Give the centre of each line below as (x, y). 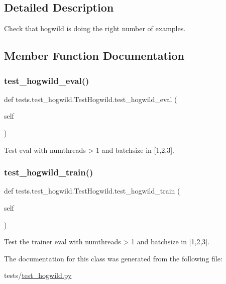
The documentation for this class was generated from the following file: (113, 258)
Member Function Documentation (94, 56)
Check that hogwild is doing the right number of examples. (95, 28)
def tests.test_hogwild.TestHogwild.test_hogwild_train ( (92, 191)
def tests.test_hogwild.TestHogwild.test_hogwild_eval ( (91, 99)
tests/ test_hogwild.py (38, 275)
